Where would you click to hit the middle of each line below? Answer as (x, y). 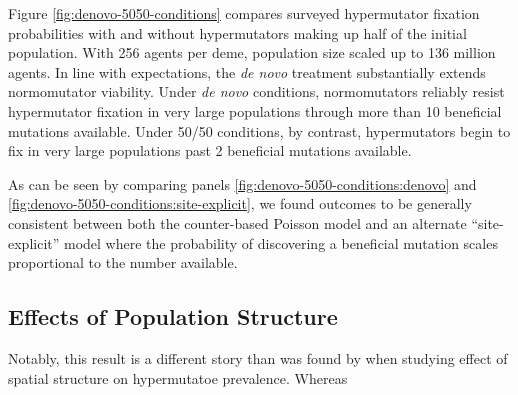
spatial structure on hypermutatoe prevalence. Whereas (178, 377)
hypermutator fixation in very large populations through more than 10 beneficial (255, 110)
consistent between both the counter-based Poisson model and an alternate (237, 222)
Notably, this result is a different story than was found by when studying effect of (258, 357)
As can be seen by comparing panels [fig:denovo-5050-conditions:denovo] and (242, 183)
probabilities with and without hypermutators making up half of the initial (237, 32)
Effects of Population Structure (173, 316)
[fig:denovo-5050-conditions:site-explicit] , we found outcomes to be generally (240, 203)
